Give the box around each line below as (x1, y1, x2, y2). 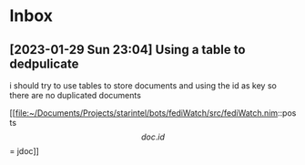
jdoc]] (16, 146, 39, 156)
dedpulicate (9, 56, 79, 71)
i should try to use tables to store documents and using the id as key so (9, 80, 278, 91)
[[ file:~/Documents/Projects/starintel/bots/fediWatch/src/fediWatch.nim (9, 108, 279, 119)
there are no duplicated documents (9, 90, 141, 100)
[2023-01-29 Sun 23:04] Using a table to (9, 42, 246, 57)
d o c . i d (140, 131, 166, 142)
